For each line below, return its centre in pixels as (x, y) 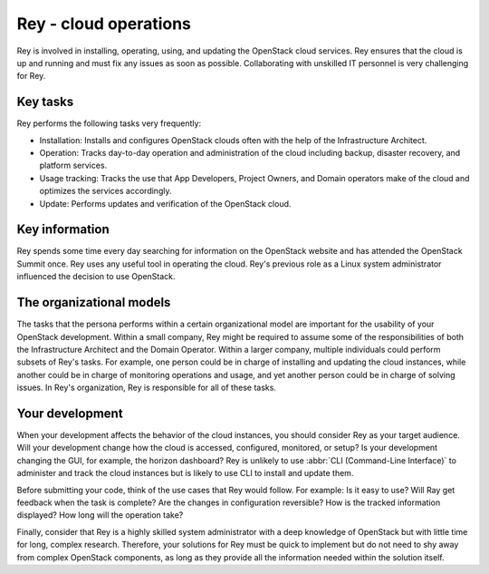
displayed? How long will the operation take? (100, 515)
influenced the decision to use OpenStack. (96, 277)
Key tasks (45, 102)
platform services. (73, 165)
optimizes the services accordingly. (105, 191)
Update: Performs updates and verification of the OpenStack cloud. (165, 203)
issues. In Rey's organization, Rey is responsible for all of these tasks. (146, 388)
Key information (63, 230)
